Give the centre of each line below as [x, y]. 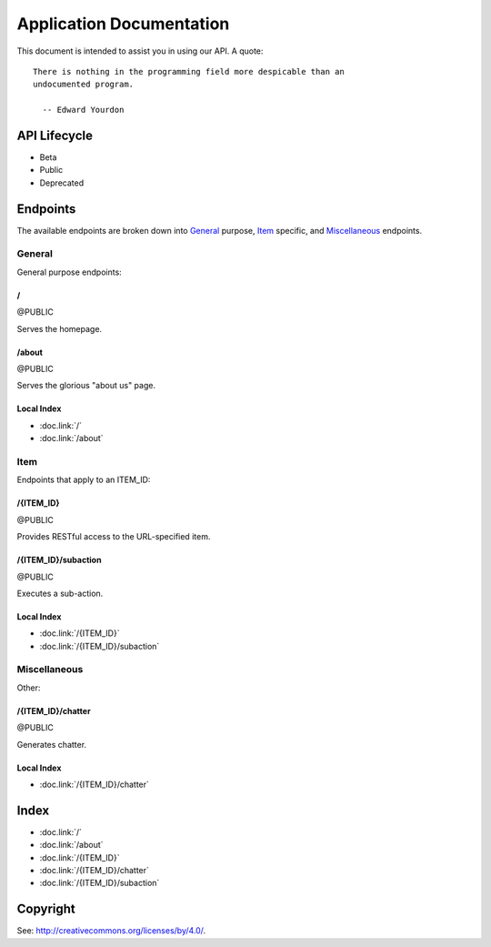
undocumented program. [84, 85]
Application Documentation [123, 24]
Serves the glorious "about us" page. [86, 386]
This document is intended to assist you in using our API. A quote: [140, 51]
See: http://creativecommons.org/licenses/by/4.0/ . [111, 931]
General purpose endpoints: [69, 272]
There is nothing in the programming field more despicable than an [189, 71]
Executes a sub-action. [60, 593]
